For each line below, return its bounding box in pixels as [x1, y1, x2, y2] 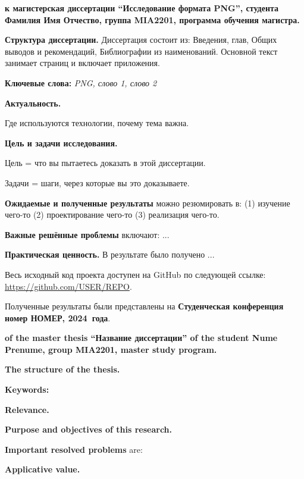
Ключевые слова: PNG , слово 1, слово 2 [5, 76, 157, 89]
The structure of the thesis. [5, 363, 120, 375]
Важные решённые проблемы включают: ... [5, 228, 170, 240]
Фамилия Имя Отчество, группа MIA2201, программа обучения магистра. [5, 13, 300, 26]
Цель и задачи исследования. [5, 136, 118, 149]
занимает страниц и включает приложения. [5, 57, 160, 69]
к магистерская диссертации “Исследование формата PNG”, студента [5, 2, 279, 14]
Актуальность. [5, 96, 61, 109]
